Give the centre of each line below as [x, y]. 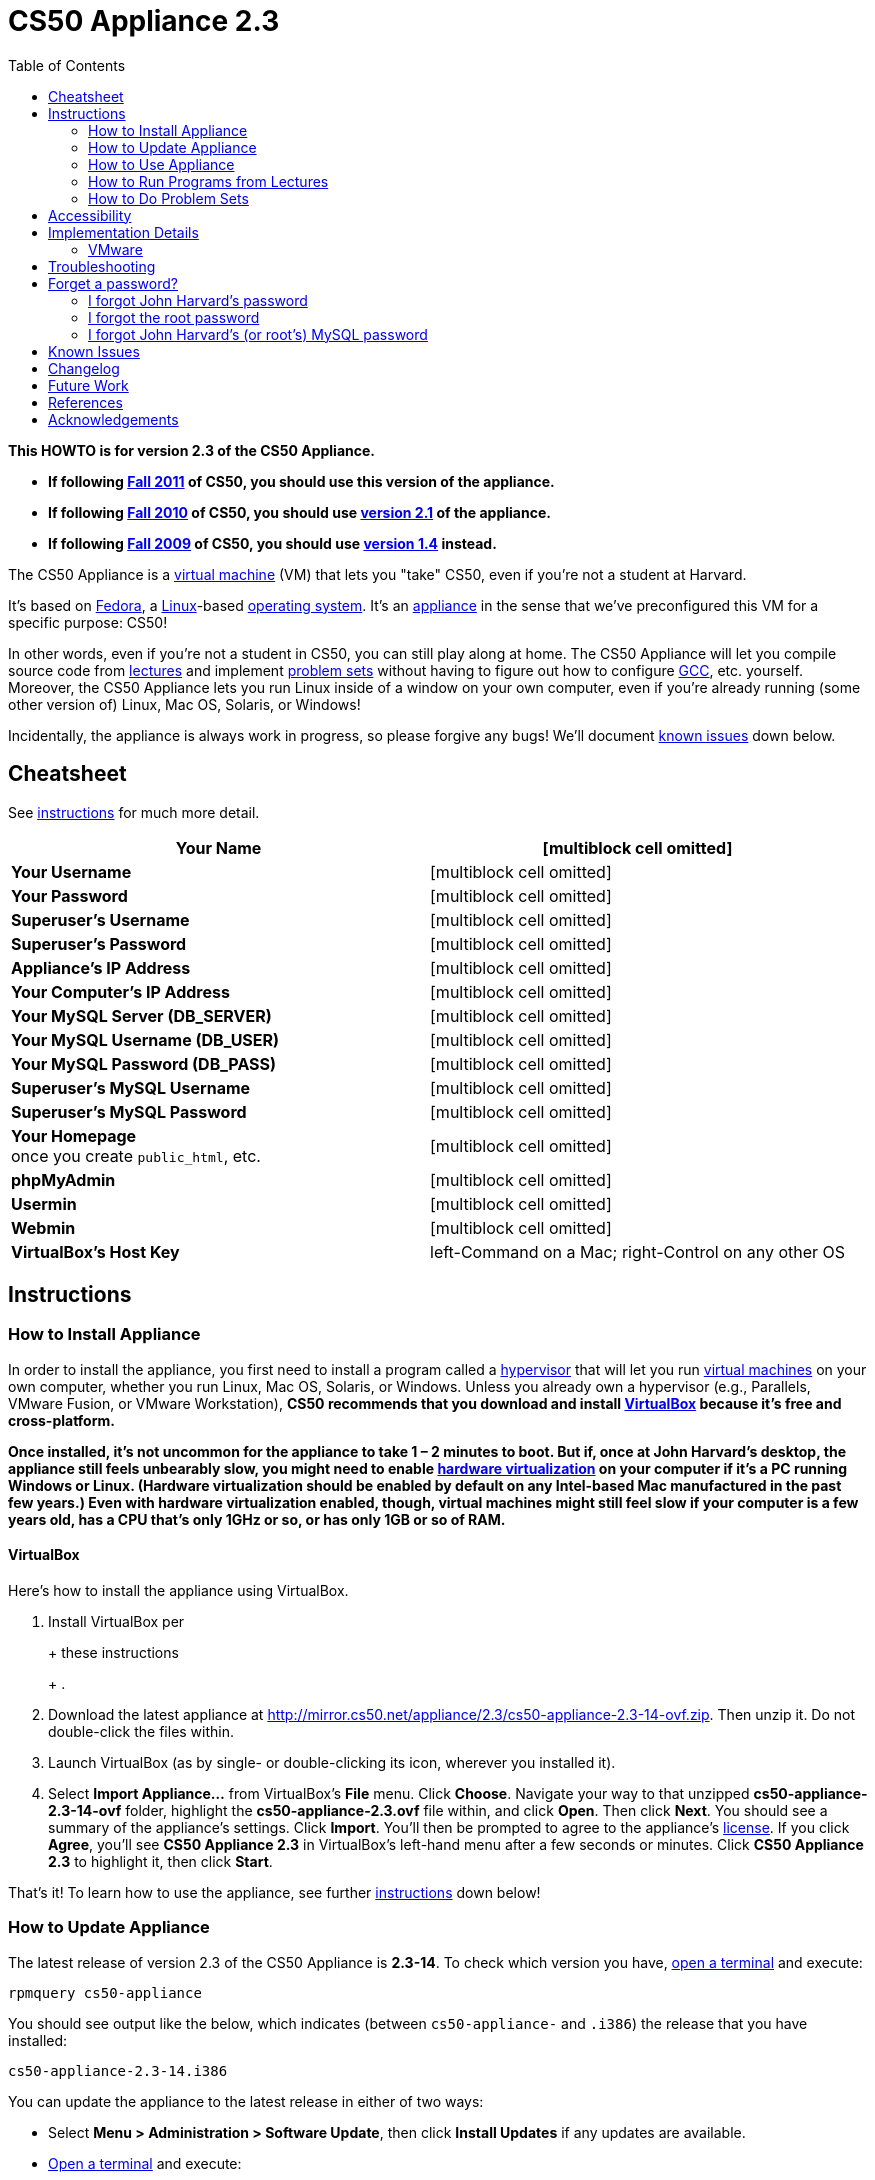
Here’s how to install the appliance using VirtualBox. [178, 1591]
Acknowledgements [113, 419]
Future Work [88, 385]
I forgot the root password [174, 317]
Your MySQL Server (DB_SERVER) [141, 1015]
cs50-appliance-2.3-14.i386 [118, 2070]
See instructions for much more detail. [134, 812]
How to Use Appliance [161, 164]
